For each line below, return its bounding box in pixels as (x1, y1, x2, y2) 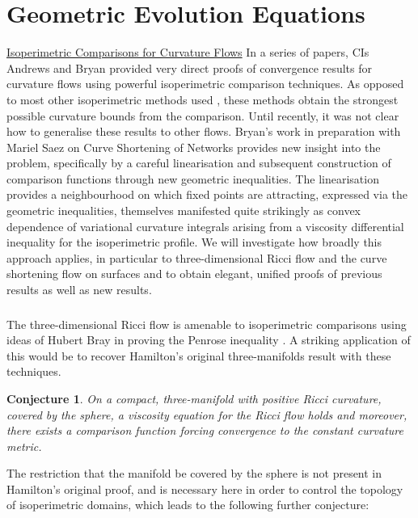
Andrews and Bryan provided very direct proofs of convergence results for (6, 59, 372, 76)
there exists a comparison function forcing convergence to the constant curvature (6, 422, 403, 439)
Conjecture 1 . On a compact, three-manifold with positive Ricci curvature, (6, 390, 382, 406)
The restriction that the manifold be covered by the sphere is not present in (6, 465, 382, 482)
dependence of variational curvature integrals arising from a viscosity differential (6, 217, 404, 234)
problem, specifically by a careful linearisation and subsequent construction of (6, 154, 391, 171)
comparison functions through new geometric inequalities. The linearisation (6, 170, 379, 187)
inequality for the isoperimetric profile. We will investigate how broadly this (6, 234, 382, 251)
